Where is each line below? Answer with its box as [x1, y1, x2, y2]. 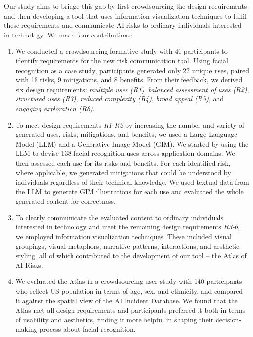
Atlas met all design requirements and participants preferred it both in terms [15, 305, 246, 315]
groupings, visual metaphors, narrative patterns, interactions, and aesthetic [15, 241, 240, 251]
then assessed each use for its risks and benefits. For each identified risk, [15, 157, 231, 168]
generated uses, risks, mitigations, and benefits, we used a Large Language [15, 129, 237, 139]
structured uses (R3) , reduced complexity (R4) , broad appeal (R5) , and [15, 94, 224, 104]
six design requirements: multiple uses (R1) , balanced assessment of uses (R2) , [15, 84, 249, 94]
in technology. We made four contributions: [4, 29, 133, 39]
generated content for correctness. [15, 196, 116, 206]
